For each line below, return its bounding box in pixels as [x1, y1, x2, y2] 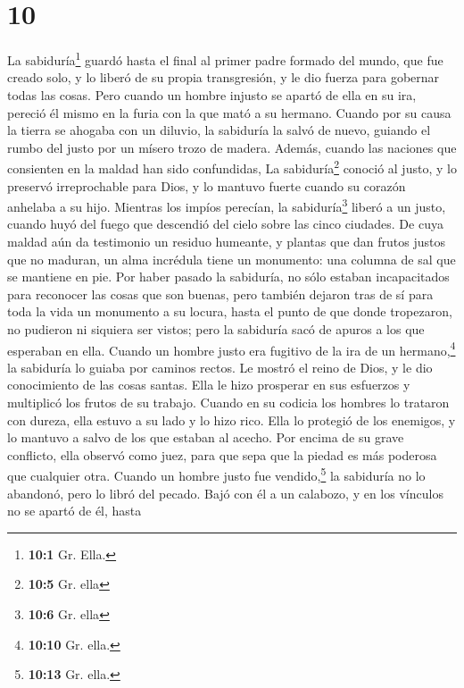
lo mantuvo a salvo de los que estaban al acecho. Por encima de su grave [7, 428, 404, 447]
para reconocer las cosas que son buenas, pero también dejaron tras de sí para [7, 284, 434, 303]
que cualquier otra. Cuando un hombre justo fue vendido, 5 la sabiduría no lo [7, 464, 426, 485]
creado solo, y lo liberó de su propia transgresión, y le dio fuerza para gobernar [7, 68, 440, 87]
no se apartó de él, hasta [7, 501, 142, 520]
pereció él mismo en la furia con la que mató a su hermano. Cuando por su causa [7, 103, 452, 122]
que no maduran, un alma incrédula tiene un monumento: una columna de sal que [7, 249, 456, 268]
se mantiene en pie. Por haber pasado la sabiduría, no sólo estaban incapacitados [7, 267, 450, 286]
